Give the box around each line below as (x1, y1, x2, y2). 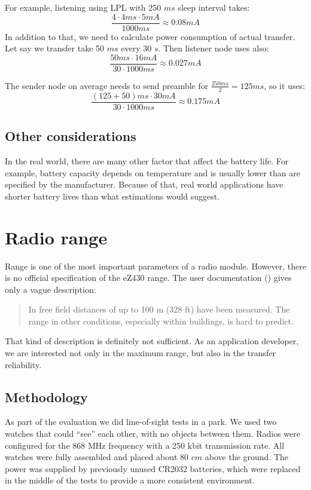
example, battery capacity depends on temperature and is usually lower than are (5, 166, 300, 179)
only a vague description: (5, 283, 96, 295)
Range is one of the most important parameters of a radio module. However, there (5, 259, 306, 272)
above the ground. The (205, 451, 289, 463)
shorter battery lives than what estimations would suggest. (5, 189, 220, 202)
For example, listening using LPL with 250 (5, 1, 161, 13)
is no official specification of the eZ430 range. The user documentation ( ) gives (5, 271, 292, 284)
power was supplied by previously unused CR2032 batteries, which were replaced (5, 462, 301, 474)
